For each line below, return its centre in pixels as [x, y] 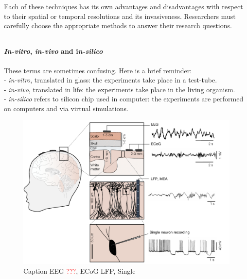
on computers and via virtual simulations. [66, 108]
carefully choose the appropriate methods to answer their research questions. [118, 25]
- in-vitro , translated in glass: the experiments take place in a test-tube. [111, 80]
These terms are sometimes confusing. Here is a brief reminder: [98, 70]
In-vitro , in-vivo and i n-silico [53, 51]
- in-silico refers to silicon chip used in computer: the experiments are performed [124, 99]
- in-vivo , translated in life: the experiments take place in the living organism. [120, 89]
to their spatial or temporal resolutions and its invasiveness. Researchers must [120, 16]
